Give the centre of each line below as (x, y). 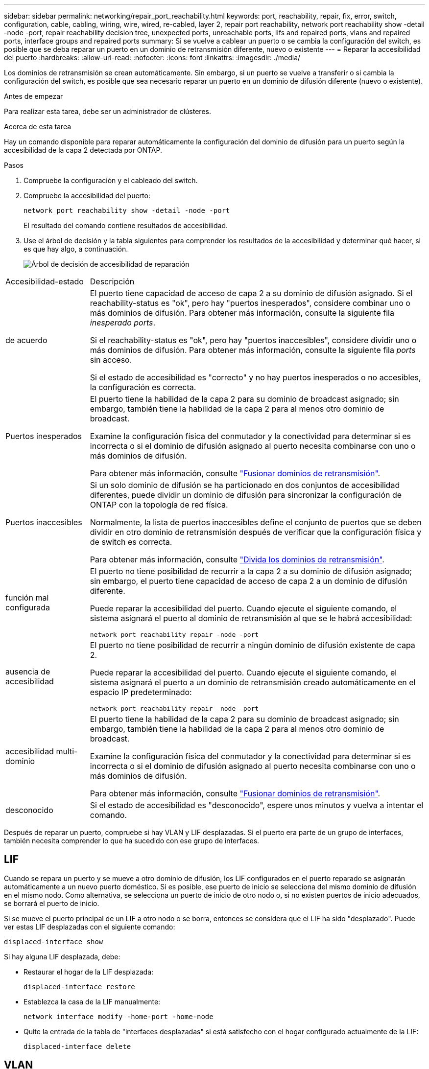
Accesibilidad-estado (45, 281)
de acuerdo (26, 340)
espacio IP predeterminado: (141, 692)
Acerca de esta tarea (38, 127)
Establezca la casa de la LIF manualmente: (92, 1001)
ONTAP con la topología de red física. (159, 505)
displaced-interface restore (79, 987)
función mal (27, 597)
